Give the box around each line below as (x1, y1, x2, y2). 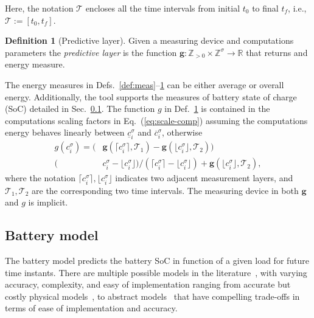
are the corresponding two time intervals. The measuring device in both (32, 184, 299, 196)
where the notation (5, 171, 75, 184)
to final (252, 2, 279, 14)
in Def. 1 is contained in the (164, 102, 270, 115)
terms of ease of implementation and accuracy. (5, 302, 178, 314)
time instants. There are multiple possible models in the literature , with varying (5, 266, 307, 278)
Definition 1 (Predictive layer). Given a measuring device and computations (5, 34, 294, 47)
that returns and (246, 46, 308, 58)
